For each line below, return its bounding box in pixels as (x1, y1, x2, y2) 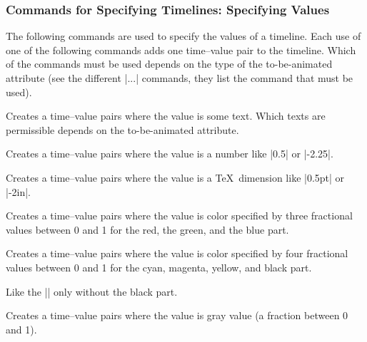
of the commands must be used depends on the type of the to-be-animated (6, 56, 333, 71)
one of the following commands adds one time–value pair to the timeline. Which (6, 42, 356, 57)
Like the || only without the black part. (6, 284, 178, 299)
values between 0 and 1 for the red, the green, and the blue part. (6, 222, 289, 237)
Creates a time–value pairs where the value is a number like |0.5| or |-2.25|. (6, 146, 333, 161)
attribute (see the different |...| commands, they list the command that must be (6, 71, 353, 85)
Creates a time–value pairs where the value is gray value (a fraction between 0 (6, 308, 348, 323)
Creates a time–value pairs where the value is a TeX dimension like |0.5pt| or (6, 170, 345, 185)
